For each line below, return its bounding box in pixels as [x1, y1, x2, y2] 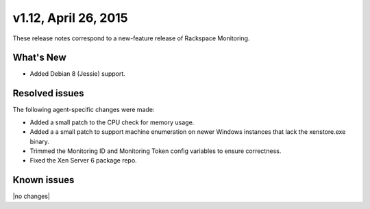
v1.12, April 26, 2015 [12, 10, 128, 25]
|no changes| [12, 192, 51, 201]
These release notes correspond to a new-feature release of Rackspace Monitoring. [12, 34, 250, 42]
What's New [12, 52, 66, 64]
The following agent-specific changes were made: [12, 106, 155, 114]
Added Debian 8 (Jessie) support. [29, 70, 126, 78]
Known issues [12, 174, 75, 186]
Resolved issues [12, 87, 85, 99]
